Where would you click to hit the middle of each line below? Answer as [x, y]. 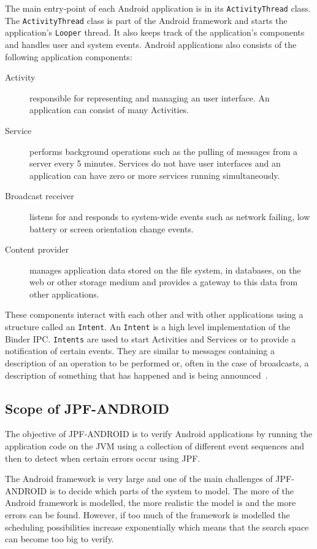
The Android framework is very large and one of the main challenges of [139, 479]
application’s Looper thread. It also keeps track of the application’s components [155, 32]
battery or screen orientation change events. [112, 228]
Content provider [37, 249]
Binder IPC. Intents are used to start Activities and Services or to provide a [151, 338]
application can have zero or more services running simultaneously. [155, 175]
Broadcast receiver [40, 196]
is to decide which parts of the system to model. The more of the [172, 490]
